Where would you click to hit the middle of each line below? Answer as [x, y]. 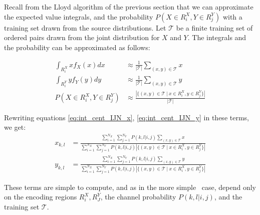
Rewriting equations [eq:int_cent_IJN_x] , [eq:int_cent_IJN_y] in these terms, [126, 117]
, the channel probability [138, 197]
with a [232, 16]
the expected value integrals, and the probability [79, 16]
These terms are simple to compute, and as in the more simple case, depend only [130, 187]
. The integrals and [217, 37]
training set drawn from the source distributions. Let [85, 27]
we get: [15, 127]
